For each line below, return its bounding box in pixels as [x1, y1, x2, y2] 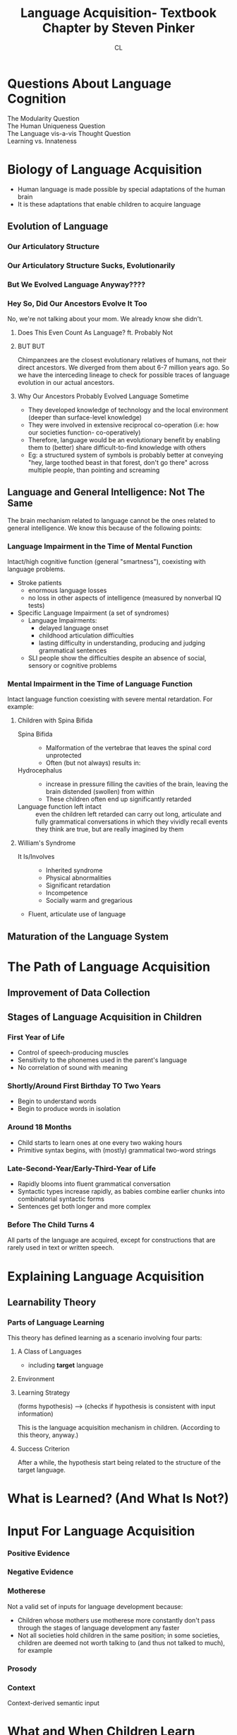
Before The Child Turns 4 [7, 1219, 95, 1229]
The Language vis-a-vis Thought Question [7, 129, 131, 137]
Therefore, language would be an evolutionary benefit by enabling [28, 436, 221, 444]
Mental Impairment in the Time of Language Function [7, 679, 193, 689]
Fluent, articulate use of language [28, 910, 126, 918]
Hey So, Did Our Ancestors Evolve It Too [7, 299, 147, 309]
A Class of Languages [17, 1347, 83, 1356]
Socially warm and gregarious [45, 897, 133, 905]
